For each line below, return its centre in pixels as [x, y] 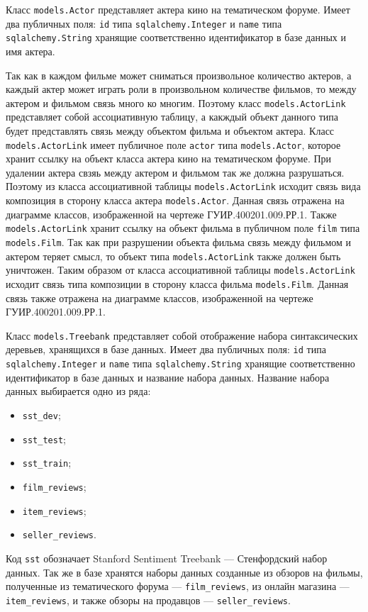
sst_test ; [44, 439]
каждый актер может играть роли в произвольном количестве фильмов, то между [181, 89]
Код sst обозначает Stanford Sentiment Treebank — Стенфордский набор [167, 558]
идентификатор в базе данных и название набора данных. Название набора [168, 377]
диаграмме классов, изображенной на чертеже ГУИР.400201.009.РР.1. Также [171, 214]
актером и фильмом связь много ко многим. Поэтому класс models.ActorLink [176, 102]
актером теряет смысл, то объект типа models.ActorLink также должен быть [173, 256]
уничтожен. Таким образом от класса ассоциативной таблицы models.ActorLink [180, 270]
